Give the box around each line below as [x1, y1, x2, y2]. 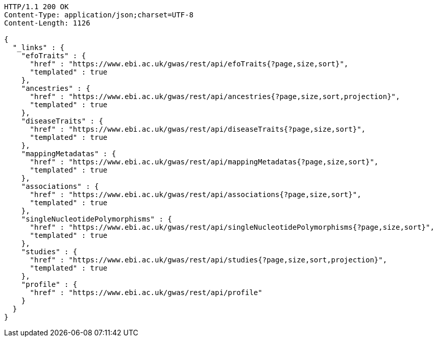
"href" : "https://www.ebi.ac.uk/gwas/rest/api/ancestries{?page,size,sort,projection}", [30, 92, 400, 101]
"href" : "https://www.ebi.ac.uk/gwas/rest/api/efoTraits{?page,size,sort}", [30, 60, 349, 68]
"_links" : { [12, 43, 65, 52]
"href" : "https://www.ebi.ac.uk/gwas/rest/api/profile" [30, 288, 262, 297]
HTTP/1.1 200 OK [4, 3, 69, 11]
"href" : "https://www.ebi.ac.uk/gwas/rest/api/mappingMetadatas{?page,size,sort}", [30, 158, 379, 166]
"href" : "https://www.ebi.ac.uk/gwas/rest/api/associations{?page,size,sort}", [30, 190, 361, 199]
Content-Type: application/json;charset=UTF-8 [4, 11, 193, 19]
